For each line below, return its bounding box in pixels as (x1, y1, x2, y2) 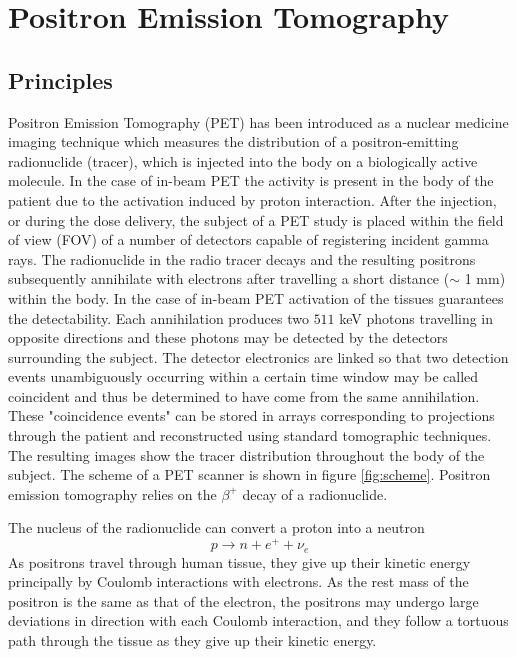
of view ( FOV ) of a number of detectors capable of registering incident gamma (8, 229, 489, 250)
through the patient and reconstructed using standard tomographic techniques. (8, 425, 492, 446)
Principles (8, 64, 113, 95)
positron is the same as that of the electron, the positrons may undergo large (8, 590, 479, 611)
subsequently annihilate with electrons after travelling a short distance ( (8, 268, 450, 289)
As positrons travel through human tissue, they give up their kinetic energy (8, 551, 471, 572)
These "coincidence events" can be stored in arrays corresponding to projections (8, 405, 495, 426)
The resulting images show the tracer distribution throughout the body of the (8, 444, 485, 465)
